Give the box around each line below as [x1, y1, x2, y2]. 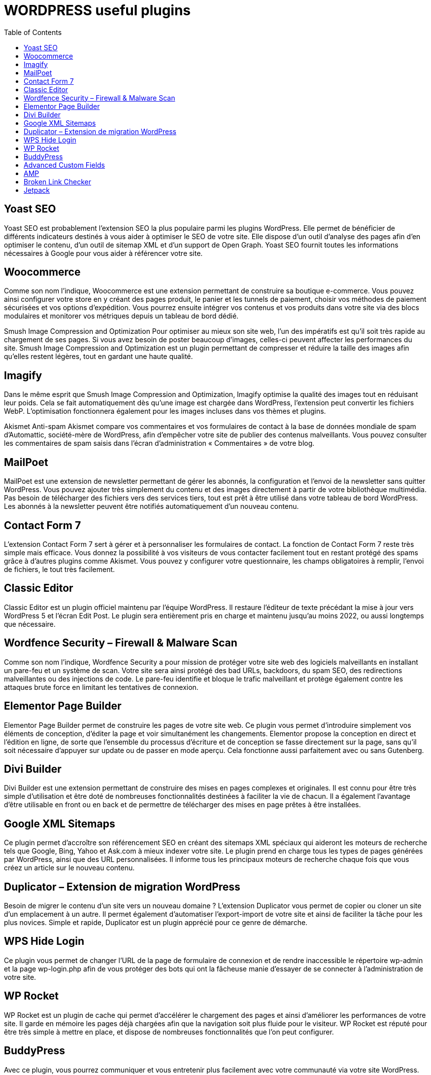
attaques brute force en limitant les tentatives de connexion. [4, 682, 199, 691]
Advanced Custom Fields [24, 160, 105, 169]
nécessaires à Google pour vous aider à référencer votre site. [4, 249, 203, 257]
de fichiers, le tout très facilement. [4, 565, 115, 573]
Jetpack [24, 185, 50, 194]
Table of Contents [4, 28, 62, 36]
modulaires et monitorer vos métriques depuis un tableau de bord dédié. [4, 312, 239, 321]
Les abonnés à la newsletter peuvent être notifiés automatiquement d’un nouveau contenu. [4, 502, 299, 511]
